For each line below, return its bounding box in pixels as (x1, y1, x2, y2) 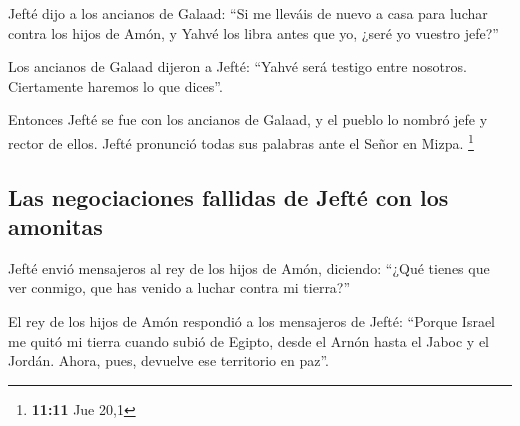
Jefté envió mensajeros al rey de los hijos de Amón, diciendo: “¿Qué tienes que (8, 257, 490, 278)
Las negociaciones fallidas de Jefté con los (8, 181, 449, 212)
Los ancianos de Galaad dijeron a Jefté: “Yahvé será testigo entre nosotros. (8, 56, 467, 77)
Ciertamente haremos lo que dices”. (8, 75, 223, 96)
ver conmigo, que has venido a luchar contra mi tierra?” (8, 277, 351, 298)
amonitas (8, 211, 103, 241)
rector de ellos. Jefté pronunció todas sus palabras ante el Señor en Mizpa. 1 (8, 129, 474, 153)
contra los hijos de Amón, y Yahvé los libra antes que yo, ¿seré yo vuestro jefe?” (8, 22, 499, 43)
